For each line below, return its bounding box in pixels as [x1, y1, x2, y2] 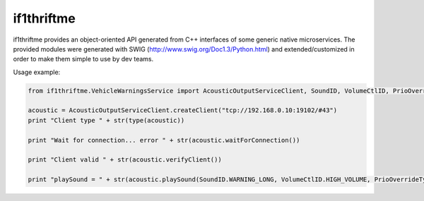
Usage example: [13, 68, 61, 76]
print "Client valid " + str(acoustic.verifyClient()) [28, 156, 222, 164]
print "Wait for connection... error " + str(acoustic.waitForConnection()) [28, 136, 300, 144]
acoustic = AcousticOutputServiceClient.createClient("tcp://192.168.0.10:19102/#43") [28, 106, 338, 114]
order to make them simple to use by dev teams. [13, 55, 154, 63]
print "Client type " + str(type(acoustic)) [28, 116, 185, 124]
